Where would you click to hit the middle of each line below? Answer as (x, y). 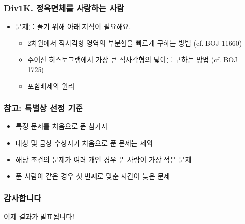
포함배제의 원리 (51, 86)
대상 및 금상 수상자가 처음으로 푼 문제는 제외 (84, 143)
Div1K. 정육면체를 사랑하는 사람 (64, 8)
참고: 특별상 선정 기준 (43, 108)
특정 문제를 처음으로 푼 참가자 (61, 126)
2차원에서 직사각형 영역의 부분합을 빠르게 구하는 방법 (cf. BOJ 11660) (135, 43)
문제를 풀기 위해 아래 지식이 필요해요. (73, 26)
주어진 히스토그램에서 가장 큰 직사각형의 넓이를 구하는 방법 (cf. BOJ (132, 59)
